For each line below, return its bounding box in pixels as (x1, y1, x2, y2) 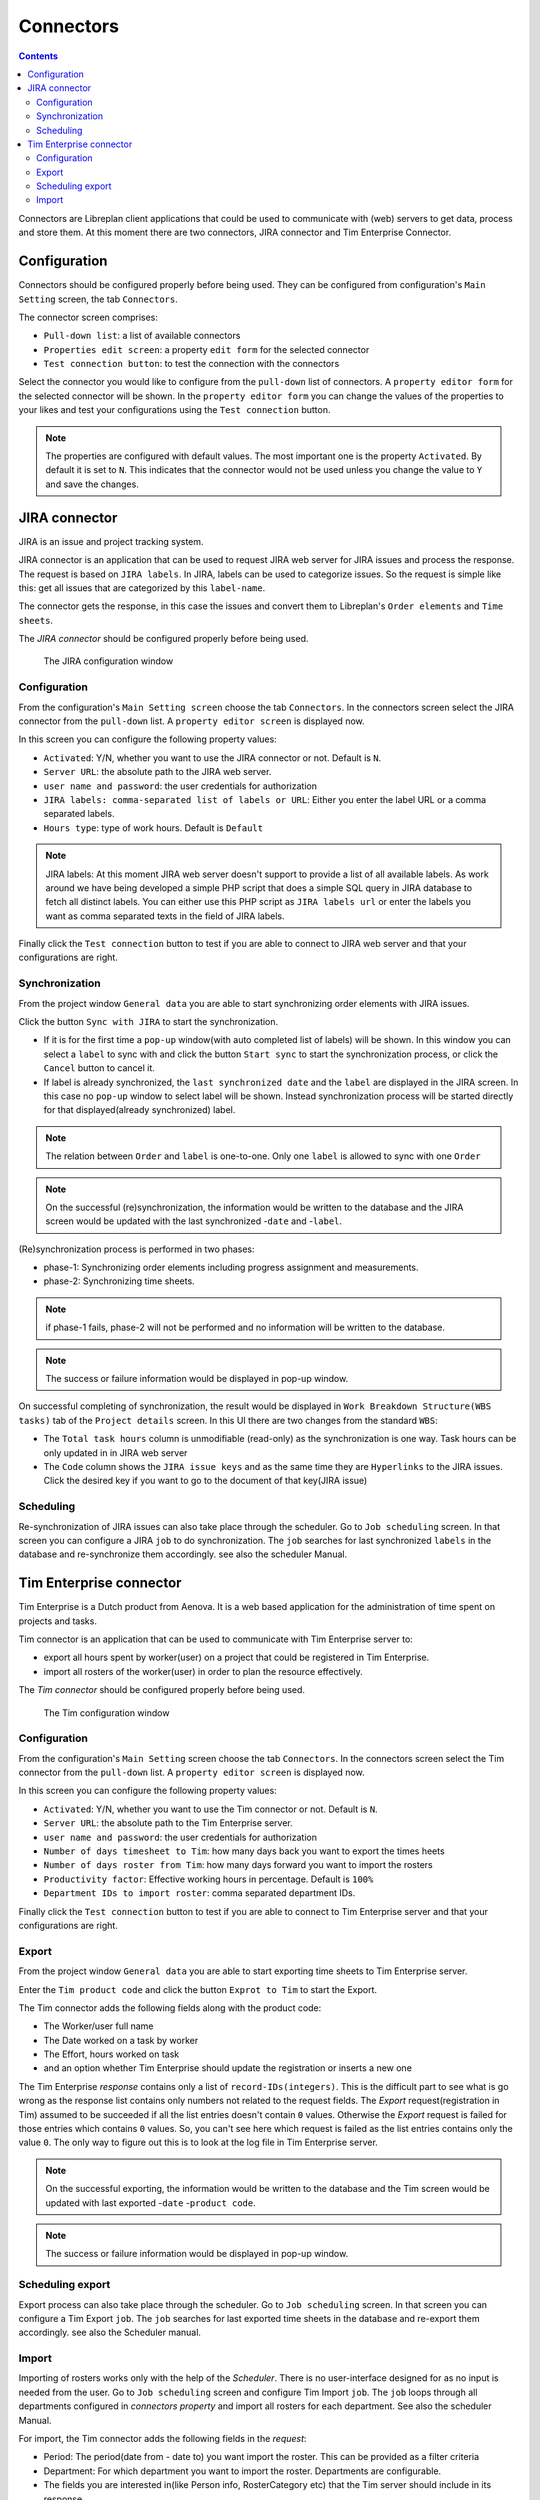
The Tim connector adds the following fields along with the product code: (18, 2001, 322, 2014)
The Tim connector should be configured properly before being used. (18, 1684, 305, 1696)
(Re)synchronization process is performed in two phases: (18, 1243, 255, 1255)
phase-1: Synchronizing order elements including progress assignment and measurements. (43, 1261, 419, 1274)
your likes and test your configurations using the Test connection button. (18, 404, 331, 416)
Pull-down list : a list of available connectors (43, 330, 241, 342)
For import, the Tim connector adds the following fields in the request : (18, 2433, 307, 2444)
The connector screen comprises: (18, 311, 159, 323)
